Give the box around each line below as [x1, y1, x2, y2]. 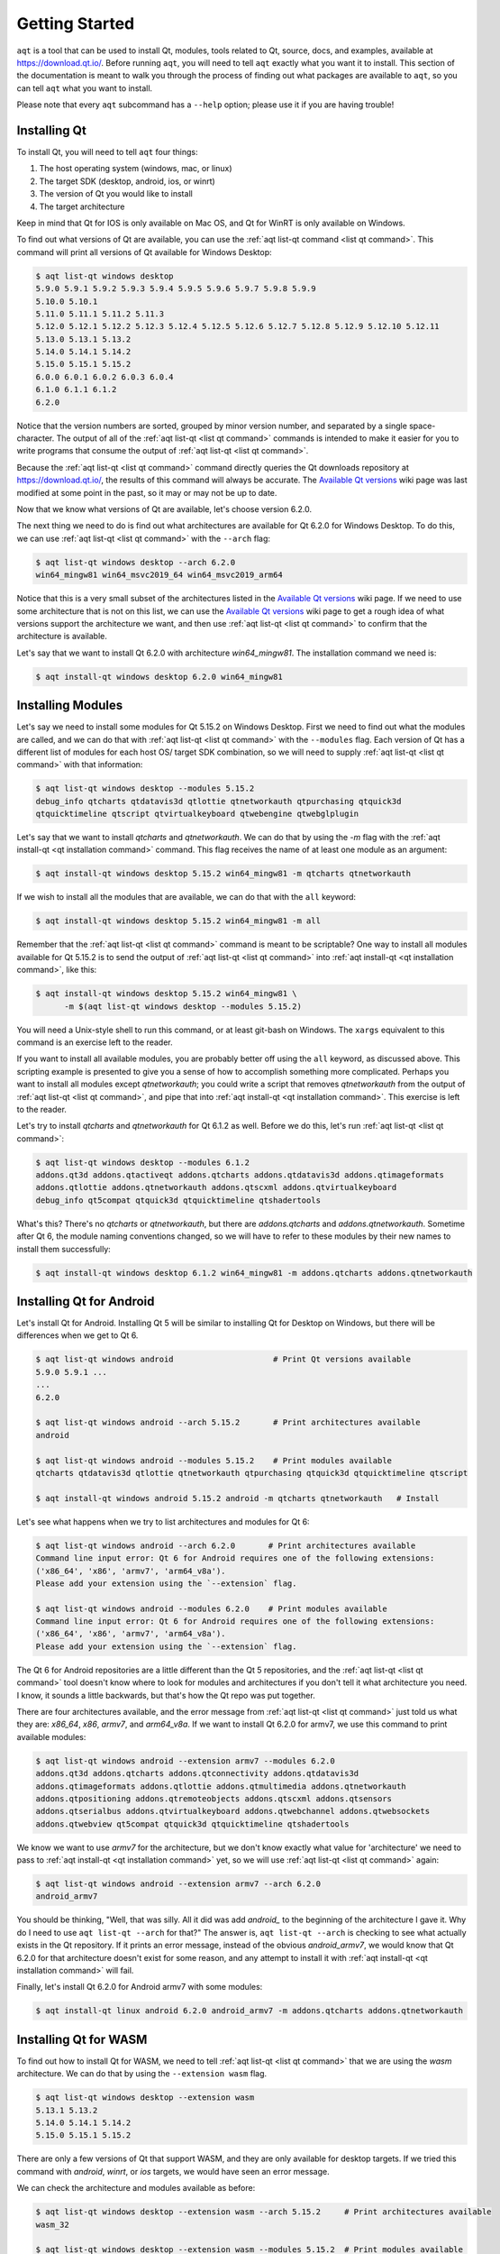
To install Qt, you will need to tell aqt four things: [16, 147, 198, 158]
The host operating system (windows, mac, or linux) [39, 163, 233, 174]
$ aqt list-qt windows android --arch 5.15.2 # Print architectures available [35, 1417, 421, 1428]
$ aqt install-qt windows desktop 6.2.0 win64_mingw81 [35, 672, 283, 682]
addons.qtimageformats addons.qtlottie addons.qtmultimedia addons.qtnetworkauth [35, 1781, 407, 1791]
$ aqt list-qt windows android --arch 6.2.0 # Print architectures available [35, 1540, 416, 1551]
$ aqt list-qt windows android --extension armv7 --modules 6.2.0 [35, 1755, 335, 1766]
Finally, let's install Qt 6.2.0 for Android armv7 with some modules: [16, 1982, 263, 1993]
